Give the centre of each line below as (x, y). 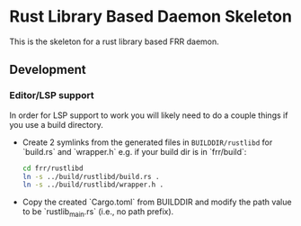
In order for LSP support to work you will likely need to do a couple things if (149, 115)
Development (48, 70)
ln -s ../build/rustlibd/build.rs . (91, 176)
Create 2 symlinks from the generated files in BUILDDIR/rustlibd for (147, 142)
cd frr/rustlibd (53, 168)
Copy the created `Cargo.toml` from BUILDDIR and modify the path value (157, 202)
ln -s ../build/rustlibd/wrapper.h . (93, 185)
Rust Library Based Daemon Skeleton (150, 17)
